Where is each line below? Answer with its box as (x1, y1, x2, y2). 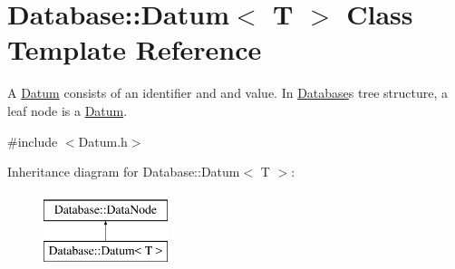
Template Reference (7, 31, 262, 68)
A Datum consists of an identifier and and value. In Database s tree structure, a (7, 83, 448, 102)
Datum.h (78, 131, 128, 150)
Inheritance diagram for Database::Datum (7, 162, 240, 181)
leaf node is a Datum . (7, 101, 128, 120)
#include (7, 131, 58, 150)
